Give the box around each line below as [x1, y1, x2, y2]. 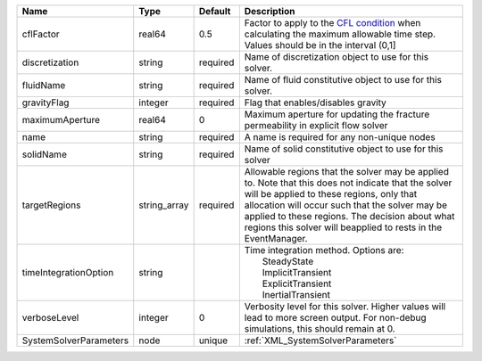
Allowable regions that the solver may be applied [244, 166, 450, 177]
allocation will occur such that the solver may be [244, 199, 448, 211]
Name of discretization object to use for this [244, 51, 429, 62]
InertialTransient [262, 289, 330, 300]
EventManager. [244, 233, 308, 244]
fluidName [21, 79, 66, 91]
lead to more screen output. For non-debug [244, 312, 428, 324]
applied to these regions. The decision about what [244, 210, 455, 222]
